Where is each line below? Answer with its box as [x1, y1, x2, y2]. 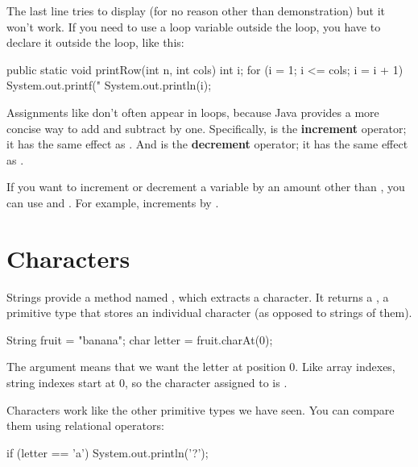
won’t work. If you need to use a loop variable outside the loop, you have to [6, 18, 381, 35]
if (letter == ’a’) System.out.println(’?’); [6, 444, 209, 461]
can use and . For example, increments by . [6, 194, 219, 211]
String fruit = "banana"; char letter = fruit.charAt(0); [6, 331, 273, 348]
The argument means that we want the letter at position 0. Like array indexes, [6, 358, 395, 375]
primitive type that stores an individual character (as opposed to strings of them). [6, 304, 412, 321]
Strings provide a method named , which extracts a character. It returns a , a [6, 288, 389, 305]
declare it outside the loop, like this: [6, 34, 184, 51]
